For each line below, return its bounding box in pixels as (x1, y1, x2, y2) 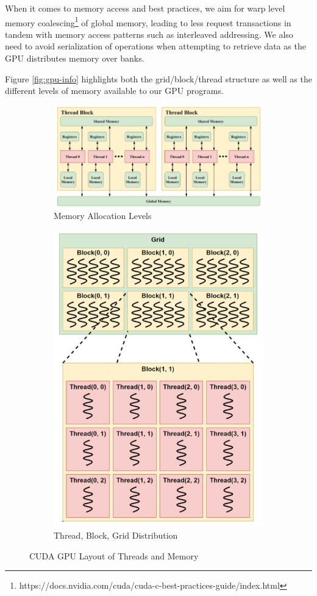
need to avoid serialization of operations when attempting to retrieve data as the (5, 40, 306, 52)
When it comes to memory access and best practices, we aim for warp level (5, 2, 285, 14)
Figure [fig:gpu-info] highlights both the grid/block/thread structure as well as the (5, 72, 312, 85)
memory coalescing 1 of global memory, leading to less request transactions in (5, 14, 291, 29)
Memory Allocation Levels (54, 209, 152, 222)
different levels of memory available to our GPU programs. (5, 84, 224, 97)
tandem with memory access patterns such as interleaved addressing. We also (5, 27, 293, 40)
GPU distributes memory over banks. (5, 52, 144, 65)
